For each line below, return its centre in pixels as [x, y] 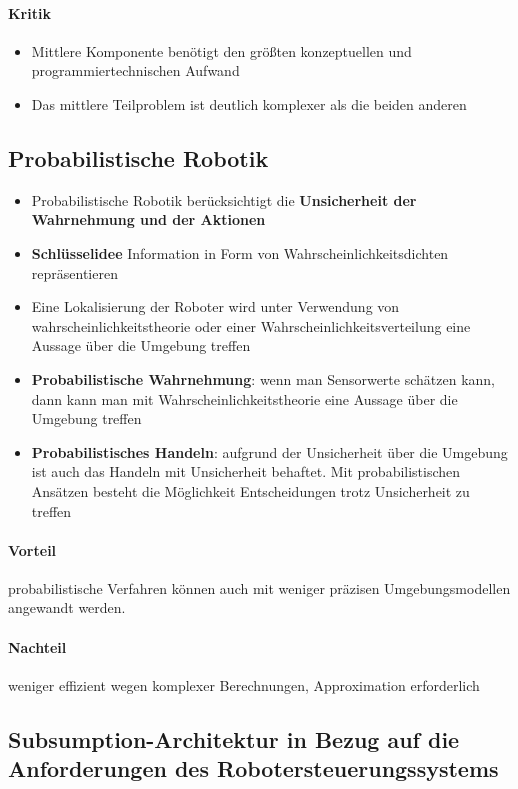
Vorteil [32, 549]
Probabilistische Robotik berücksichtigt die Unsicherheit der [224, 199]
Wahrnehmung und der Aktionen [148, 219]
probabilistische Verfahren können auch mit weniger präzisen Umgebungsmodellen [259, 587]
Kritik [29, 12]
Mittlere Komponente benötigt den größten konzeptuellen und [221, 50]
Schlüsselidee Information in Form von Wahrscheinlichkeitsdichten [240, 252]
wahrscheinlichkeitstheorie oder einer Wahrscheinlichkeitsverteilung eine [251, 325]
